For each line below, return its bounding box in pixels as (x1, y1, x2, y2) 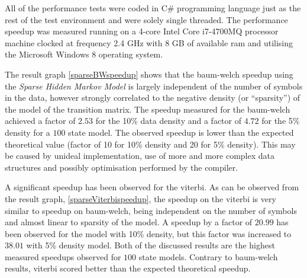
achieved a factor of (5, 114, 76, 127)
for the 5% (261, 114, 300, 127)
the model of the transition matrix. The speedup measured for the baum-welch (5, 103, 290, 115)
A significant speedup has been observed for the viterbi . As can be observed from (5, 181, 299, 193)
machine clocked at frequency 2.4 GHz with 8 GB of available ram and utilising (5, 36, 293, 49)
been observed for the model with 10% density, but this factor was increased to (5, 227, 292, 239)
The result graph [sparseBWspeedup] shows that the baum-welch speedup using (5, 68, 293, 80)
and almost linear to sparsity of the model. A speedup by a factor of (5, 216, 253, 228)
